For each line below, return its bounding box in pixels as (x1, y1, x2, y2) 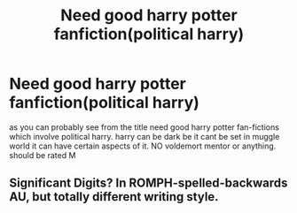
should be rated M (9, 149, 76, 160)
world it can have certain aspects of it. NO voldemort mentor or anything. (9, 141, 277, 151)
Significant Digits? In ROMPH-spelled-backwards (9, 176, 288, 191)
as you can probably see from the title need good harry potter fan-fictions (9, 121, 279, 133)
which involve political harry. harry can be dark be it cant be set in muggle (9, 131, 280, 141)
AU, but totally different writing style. (9, 189, 219, 204)
